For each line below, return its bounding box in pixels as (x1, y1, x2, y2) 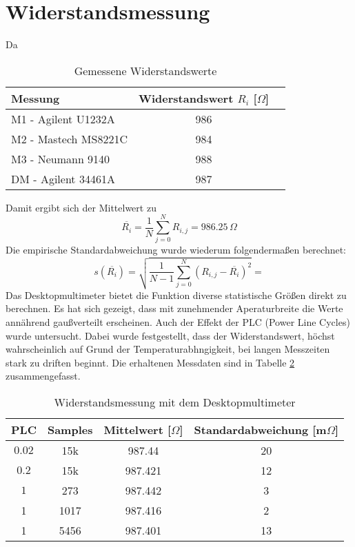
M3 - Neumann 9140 (11, 150, 110, 167)
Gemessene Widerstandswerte (74, 62, 217, 79)
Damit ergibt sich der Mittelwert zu (6, 200, 156, 214)
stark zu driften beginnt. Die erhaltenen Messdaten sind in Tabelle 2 (6, 355, 295, 369)
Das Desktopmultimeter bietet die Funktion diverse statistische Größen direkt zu (6, 287, 347, 302)
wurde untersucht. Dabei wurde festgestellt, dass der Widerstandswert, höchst (6, 328, 335, 342)
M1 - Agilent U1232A (11, 110, 115, 127)
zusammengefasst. (6, 369, 81, 383)
